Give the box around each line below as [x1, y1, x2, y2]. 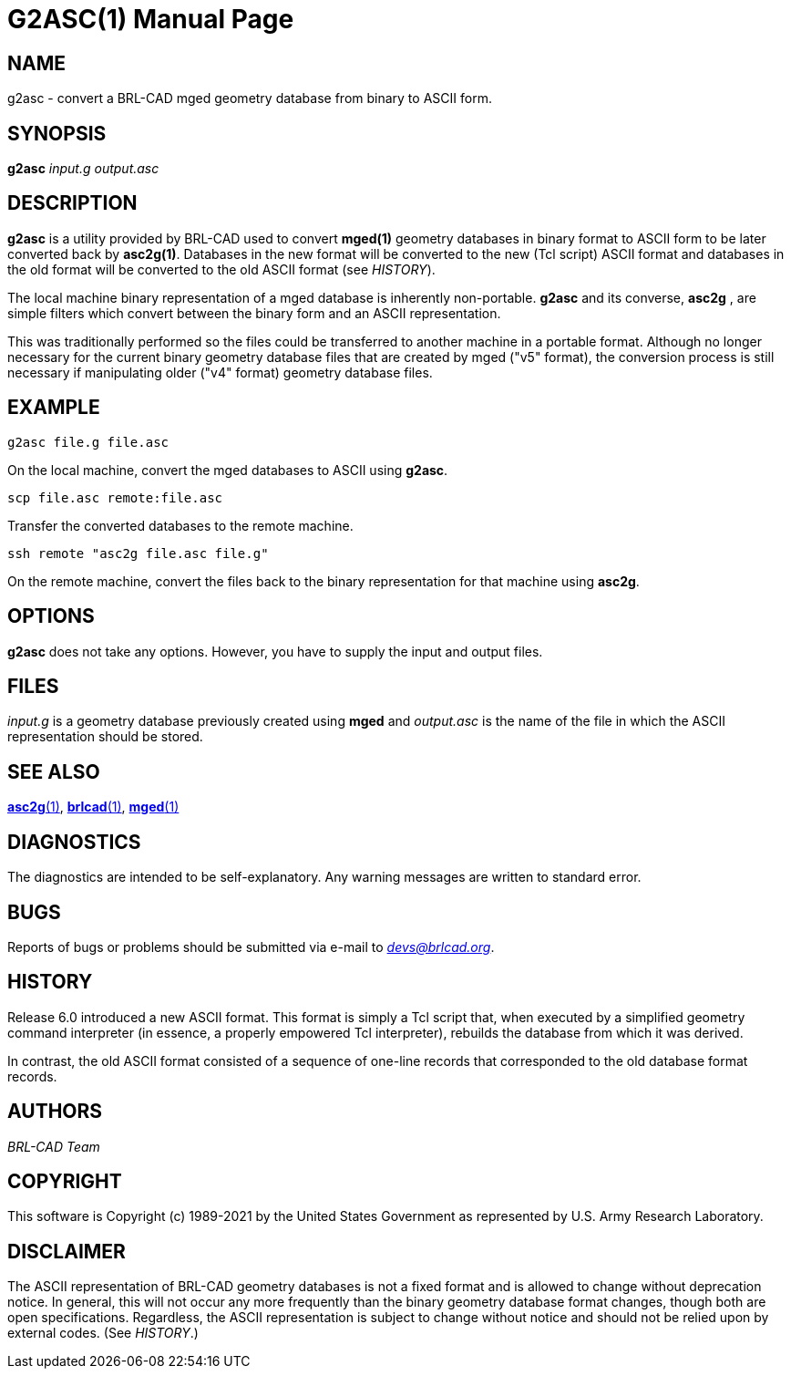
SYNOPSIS [7, 121, 107, 145]
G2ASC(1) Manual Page [7, 4, 294, 35]
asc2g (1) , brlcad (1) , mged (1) [7, 799, 180, 815]
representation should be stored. [7, 729, 203, 745]
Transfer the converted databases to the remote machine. [7, 517, 354, 533]
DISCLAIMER [7, 1239, 126, 1263]
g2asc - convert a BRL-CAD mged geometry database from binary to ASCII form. [7, 90, 492, 107]
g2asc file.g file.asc [7, 434, 169, 450]
